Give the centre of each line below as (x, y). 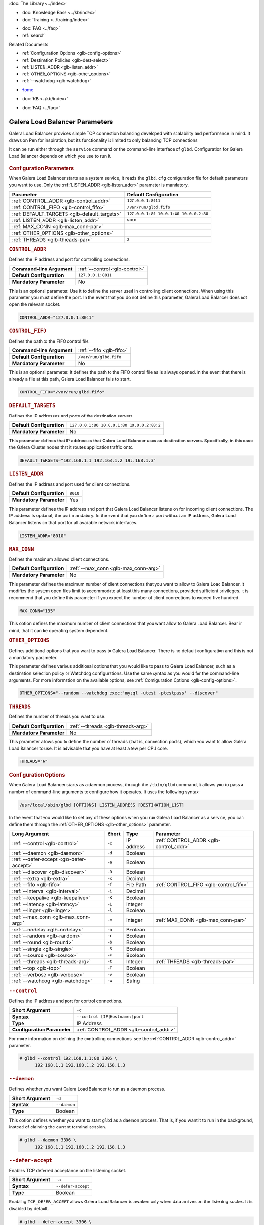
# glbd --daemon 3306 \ (48, 1140)
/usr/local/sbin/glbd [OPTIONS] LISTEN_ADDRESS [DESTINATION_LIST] (102, 805)
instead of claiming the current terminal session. (58, 1127)
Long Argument (31, 834)
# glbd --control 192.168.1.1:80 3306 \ (68, 1059)
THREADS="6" (34, 761)
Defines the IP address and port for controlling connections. (69, 259)
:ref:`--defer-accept (35, 859)
